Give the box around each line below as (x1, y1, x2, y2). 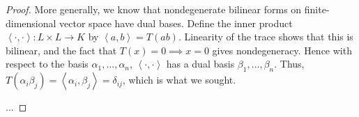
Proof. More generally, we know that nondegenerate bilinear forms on (6, 2, 302, 16)
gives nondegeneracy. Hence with (212, 42, 352, 57)
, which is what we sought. (122, 72, 236, 87)
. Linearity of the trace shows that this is (178, 29, 353, 44)
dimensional (6, 15, 56, 30)
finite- (304, 2, 330, 16)
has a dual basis (166, 56, 235, 71)
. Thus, (274, 56, 305, 71)
